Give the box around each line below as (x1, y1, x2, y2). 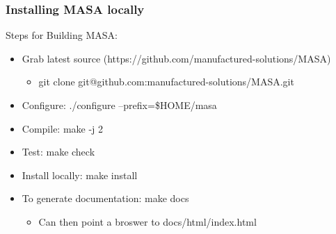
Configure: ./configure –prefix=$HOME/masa (22, 98, 217, 112)
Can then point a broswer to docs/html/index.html (38, 214, 257, 228)
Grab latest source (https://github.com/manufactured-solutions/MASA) (22, 51, 331, 65)
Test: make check (22, 144, 95, 159)
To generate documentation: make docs (22, 191, 189, 206)
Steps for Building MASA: (6, 28, 118, 42)
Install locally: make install (22, 167, 138, 182)
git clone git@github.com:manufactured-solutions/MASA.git (38, 74, 294, 89)
